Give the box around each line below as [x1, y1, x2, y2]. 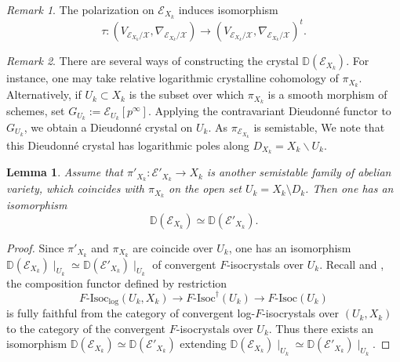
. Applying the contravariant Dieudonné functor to [147, 103, 391, 119]
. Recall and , [319, 255, 384, 272]
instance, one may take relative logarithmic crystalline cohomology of [6, 70, 339, 86]
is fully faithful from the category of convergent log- [6, 305, 256, 321]
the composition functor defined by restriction [6, 274, 227, 291]
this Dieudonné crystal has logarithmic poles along [6, 136, 249, 153]
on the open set [168, 180, 242, 197]
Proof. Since [6, 239, 64, 255]
